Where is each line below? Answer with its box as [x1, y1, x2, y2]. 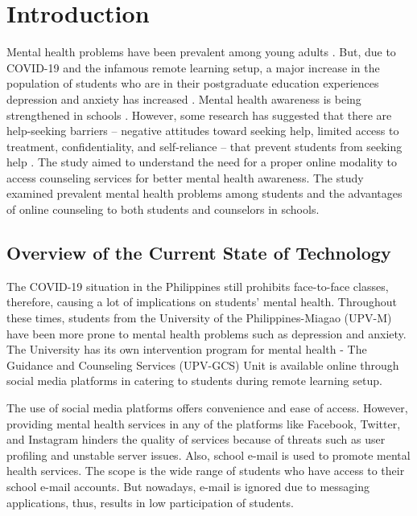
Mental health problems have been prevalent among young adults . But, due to [6, 43, 396, 60]
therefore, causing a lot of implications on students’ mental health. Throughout [6, 293, 398, 310]
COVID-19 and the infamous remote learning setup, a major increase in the [6, 59, 380, 76]
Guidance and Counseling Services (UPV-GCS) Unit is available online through [6, 356, 399, 373]
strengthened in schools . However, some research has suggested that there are [6, 106, 392, 123]
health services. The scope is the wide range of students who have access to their [6, 462, 405, 479]
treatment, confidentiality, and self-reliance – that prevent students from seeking [6, 137, 403, 154]
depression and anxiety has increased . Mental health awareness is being [6, 90, 361, 107]
